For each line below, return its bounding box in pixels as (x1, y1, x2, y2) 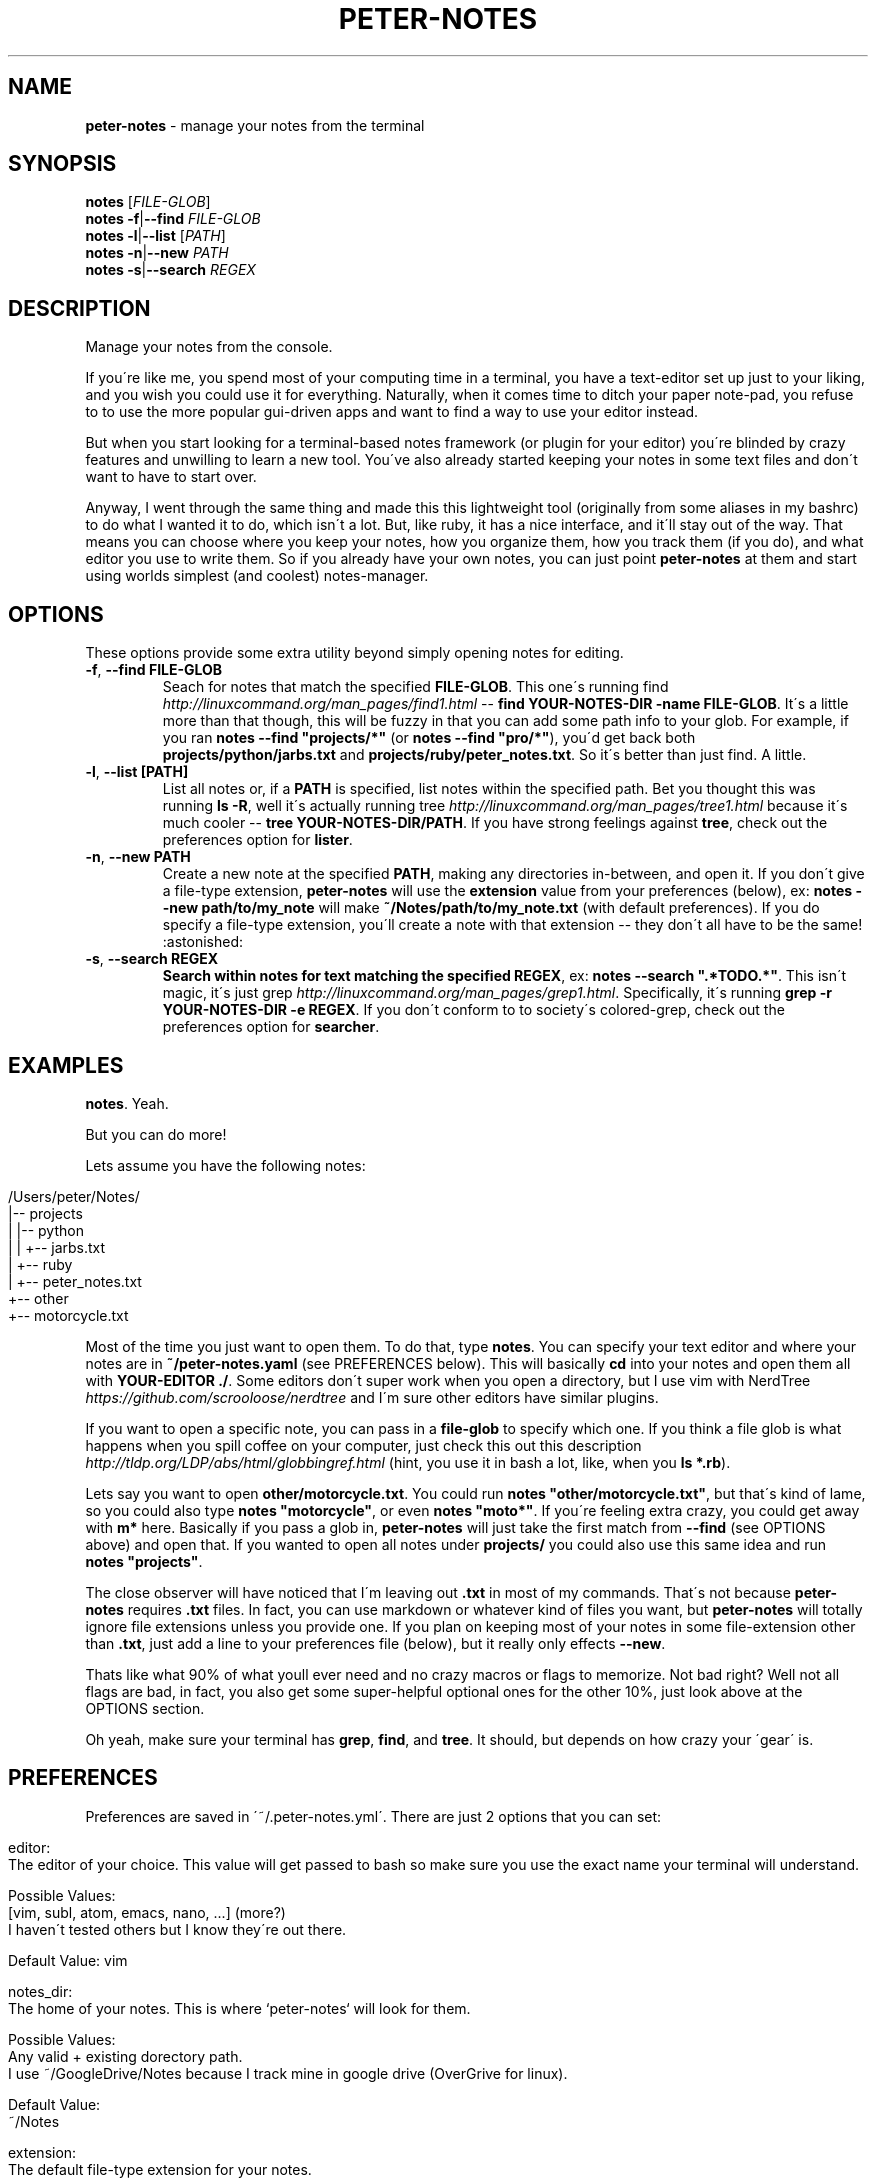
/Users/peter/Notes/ (8, 1187, 140, 1205)
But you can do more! (85, 1125, 227, 1143)
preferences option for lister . (162, 831, 353, 849)
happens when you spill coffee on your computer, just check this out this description (85, 1436, 642, 1454)
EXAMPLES (8, 1052, 124, 1078)
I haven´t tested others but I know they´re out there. (8, 1920, 347, 1938)
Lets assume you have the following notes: (85, 1156, 366, 1174)
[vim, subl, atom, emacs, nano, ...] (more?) (8, 1903, 286, 1921)
